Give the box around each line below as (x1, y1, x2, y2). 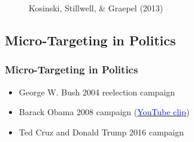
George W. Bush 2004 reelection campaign (19, 85, 175, 98)
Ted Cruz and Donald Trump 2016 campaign (19, 125, 184, 138)
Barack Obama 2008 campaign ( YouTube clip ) (19, 106, 190, 118)
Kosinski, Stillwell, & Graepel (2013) (29, 2, 163, 14)
